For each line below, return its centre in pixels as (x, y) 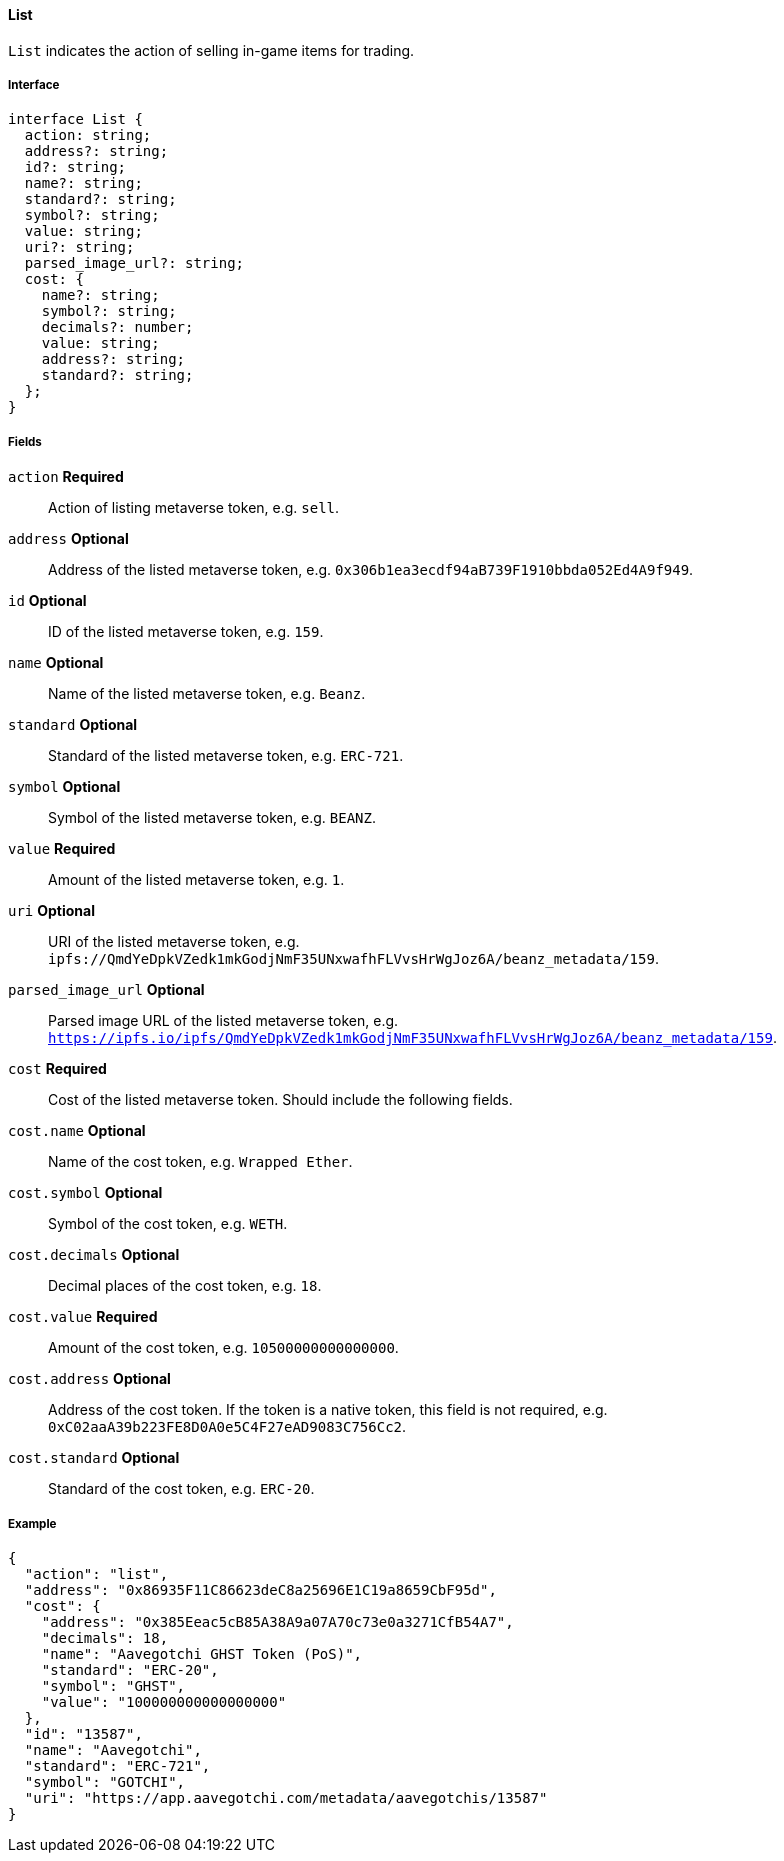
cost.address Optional (89, 1379)
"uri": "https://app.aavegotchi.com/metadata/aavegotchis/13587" (286, 1797)
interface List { (75, 119)
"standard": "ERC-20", (130, 1669)
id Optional (47, 601)
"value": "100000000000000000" (164, 1701)
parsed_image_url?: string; (134, 263)
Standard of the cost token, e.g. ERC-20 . (181, 1489)
